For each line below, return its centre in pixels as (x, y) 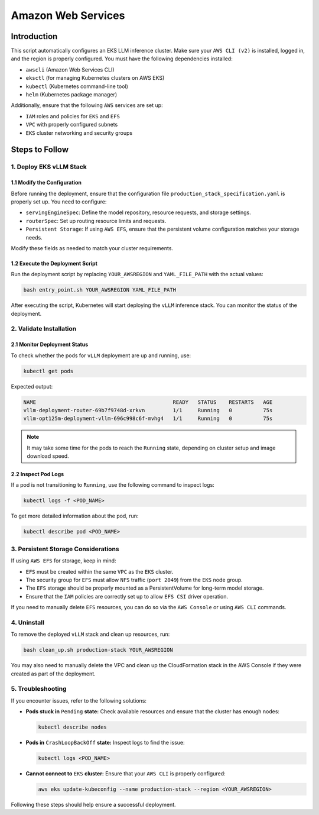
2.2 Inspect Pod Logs (38, 474)
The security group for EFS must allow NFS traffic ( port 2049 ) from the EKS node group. (134, 580)
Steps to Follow (40, 150)
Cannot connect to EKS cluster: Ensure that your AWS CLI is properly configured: (126, 774)
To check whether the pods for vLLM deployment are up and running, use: (101, 355)
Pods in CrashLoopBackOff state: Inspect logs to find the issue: (105, 743)
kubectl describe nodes (73, 727)
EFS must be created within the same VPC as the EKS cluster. (100, 571)
